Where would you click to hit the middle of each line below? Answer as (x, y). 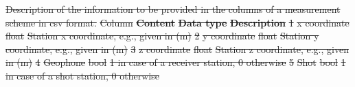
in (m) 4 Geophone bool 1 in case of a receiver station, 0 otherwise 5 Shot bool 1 (176, 62)
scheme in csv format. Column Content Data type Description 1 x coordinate (177, 22)
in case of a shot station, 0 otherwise (82, 75)
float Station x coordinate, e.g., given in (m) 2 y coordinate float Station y (162, 36)
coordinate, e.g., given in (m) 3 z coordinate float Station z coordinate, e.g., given (177, 49)
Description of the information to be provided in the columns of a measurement (173, 9)
